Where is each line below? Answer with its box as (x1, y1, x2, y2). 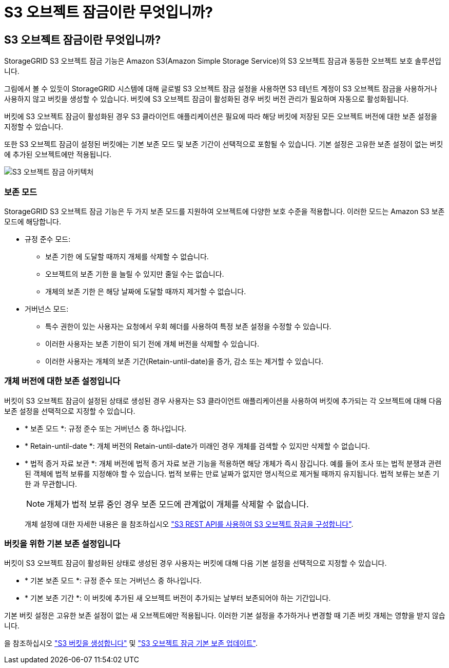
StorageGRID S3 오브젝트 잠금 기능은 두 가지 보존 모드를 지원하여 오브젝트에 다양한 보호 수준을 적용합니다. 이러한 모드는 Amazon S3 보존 (4, 206, 445, 216)
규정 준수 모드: (25, 234, 71, 243)
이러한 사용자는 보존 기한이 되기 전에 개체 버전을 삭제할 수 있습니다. (45, 339, 259, 348)
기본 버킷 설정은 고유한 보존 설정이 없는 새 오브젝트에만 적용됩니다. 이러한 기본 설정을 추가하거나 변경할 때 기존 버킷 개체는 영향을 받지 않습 (4, 611, 445, 620)
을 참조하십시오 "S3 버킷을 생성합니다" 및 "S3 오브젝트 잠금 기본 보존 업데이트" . (4, 639, 258, 648)
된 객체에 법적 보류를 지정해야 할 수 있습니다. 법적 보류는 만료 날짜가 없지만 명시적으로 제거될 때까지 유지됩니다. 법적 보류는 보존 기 (25, 469, 440, 478)
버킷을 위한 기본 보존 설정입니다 (4, 539, 121, 549)
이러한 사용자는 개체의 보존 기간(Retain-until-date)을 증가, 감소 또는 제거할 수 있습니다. (45, 356, 324, 366)
